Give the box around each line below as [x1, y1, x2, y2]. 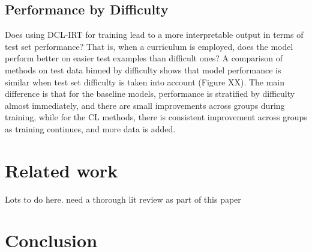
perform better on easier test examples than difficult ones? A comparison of [5, 52, 283, 64]
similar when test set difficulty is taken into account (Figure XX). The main [5, 75, 285, 88]
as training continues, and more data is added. [5, 122, 176, 135]
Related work [5, 158, 118, 182]
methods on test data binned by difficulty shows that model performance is [5, 63, 281, 76]
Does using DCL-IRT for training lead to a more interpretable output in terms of [5, 28, 304, 41]
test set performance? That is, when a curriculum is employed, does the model [5, 40, 293, 52]
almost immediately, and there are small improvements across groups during [5, 99, 285, 111]
